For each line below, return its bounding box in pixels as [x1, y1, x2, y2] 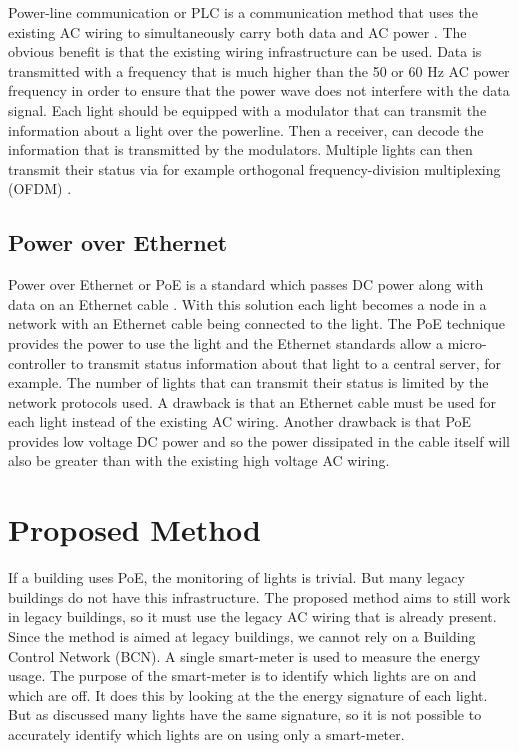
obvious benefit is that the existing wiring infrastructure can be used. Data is [8, 41, 482, 62]
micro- [447, 332, 487, 353]
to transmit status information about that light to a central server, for [70, 352, 501, 373]
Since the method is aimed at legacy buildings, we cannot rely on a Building [8, 625, 476, 646]
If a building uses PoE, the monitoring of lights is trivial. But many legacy [8, 567, 465, 588]
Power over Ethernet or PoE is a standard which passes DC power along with [8, 274, 484, 295]
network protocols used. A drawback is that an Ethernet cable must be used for [8, 391, 497, 412]
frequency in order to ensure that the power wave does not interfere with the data [8, 80, 510, 101]
